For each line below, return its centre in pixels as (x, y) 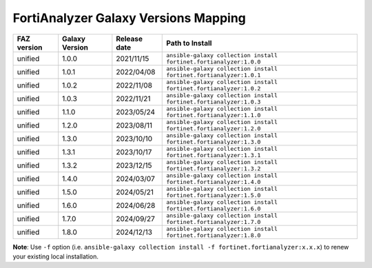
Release (130, 39)
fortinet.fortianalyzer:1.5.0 (214, 195)
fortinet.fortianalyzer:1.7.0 (214, 221)
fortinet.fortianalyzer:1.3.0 (214, 142)
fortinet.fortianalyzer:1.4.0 (214, 182)
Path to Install (189, 43)
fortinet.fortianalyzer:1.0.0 (214, 62)
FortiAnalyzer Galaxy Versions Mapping (129, 18)
